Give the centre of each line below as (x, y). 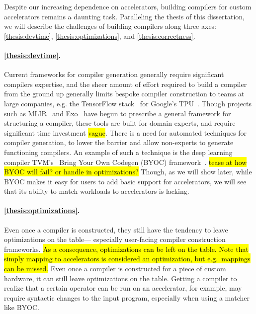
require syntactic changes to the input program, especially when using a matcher (127, 297)
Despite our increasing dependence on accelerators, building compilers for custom (128, 6)
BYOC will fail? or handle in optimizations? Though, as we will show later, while (128, 172)
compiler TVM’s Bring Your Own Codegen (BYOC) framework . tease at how (126, 162)
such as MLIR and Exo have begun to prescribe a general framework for (118, 113)
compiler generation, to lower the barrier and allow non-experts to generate (119, 142)
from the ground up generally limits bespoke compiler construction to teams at (124, 94)
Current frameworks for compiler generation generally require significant (114, 74)
